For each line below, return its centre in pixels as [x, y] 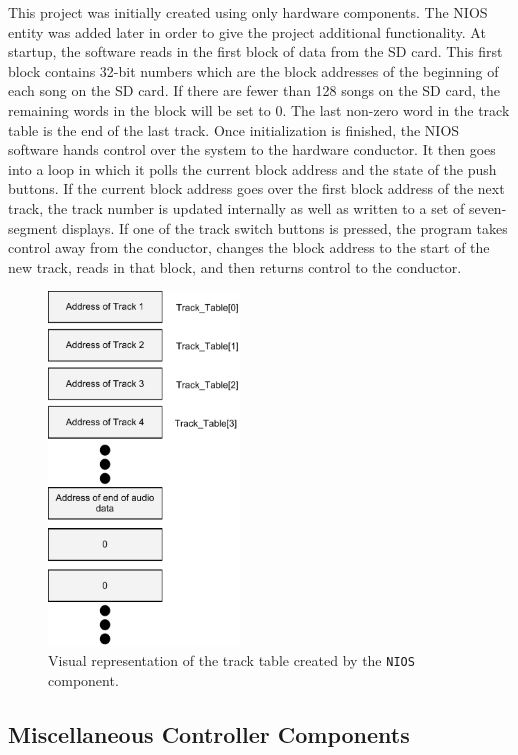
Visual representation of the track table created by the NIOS [231, 660]
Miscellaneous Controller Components [209, 734]
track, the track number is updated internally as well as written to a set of [236, 207]
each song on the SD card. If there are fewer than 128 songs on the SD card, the [254, 90]
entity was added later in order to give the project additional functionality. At [247, 31]
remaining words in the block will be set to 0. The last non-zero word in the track [259, 109]
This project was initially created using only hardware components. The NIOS [248, 12]
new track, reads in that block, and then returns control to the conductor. [235, 266]
